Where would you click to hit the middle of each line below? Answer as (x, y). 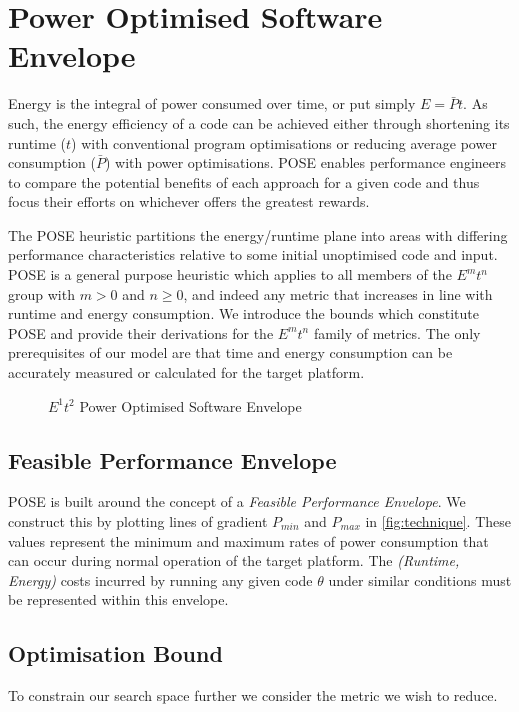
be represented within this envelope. (118, 599)
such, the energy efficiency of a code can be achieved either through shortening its (259, 122)
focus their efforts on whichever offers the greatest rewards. (189, 201)
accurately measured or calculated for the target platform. (186, 372)
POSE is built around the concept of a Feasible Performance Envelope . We (237, 501)
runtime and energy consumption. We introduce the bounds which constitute (243, 313)
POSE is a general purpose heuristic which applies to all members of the (230, 274)
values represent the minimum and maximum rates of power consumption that (248, 540)
